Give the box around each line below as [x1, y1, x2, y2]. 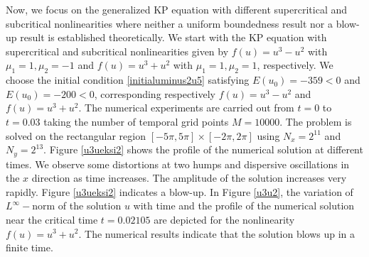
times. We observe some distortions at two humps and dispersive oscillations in [6, 156, 350, 171]
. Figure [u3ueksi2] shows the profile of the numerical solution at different [43, 142, 363, 157]
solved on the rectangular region [6, 128, 146, 143]
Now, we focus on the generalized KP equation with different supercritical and [6, 2, 348, 16]
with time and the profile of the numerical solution [133, 198, 355, 213]
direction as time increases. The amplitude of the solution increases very [31, 170, 347, 185]
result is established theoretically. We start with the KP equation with [20, 30, 327, 45]
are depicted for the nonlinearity [154, 212, 295, 226]
